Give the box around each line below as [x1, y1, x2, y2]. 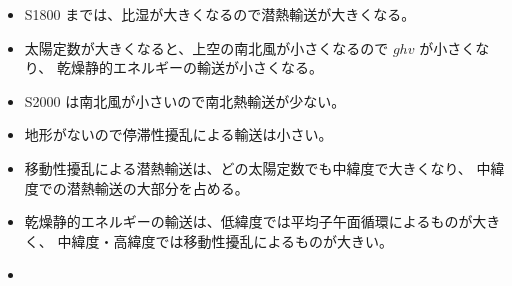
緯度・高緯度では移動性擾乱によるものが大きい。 [71, 230, 394, 251]
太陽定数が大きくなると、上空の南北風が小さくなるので [24, 37, 389, 58]
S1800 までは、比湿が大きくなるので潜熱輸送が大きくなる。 [24, 4, 416, 24]
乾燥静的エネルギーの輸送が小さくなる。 [56, 57, 323, 78]
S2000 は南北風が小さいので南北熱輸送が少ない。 [24, 90, 346, 111]
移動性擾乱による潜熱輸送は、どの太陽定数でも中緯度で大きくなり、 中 [24, 157, 491, 178]
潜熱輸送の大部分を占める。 [66, 177, 249, 198]
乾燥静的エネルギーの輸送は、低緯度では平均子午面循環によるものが [24, 211, 473, 232]
